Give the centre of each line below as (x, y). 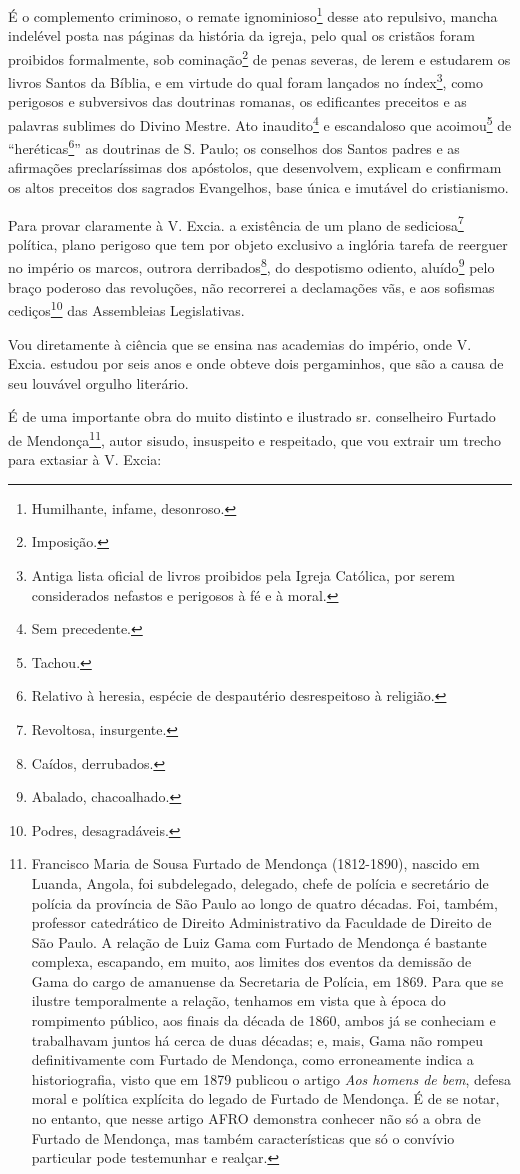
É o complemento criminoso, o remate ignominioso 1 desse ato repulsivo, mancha (253, 14)
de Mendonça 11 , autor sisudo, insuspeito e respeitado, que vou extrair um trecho (254, 438)
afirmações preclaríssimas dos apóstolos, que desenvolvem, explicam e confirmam (255, 167)
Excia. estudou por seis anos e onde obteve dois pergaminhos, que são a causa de (256, 363)
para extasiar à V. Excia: (85, 459)
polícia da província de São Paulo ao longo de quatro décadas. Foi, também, (264, 902)
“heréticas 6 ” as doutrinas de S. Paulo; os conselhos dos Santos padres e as (234, 146)
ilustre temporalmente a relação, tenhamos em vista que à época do (238, 1000)
